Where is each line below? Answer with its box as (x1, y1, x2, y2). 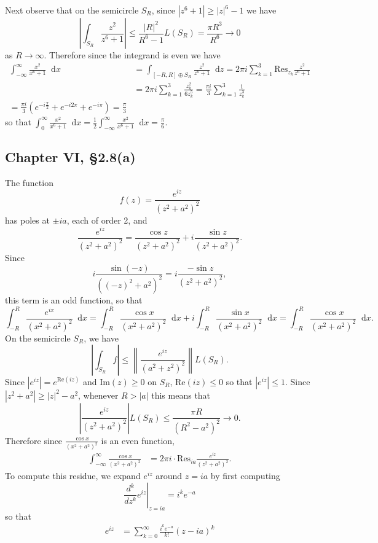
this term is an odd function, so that (5, 293, 143, 306)
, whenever (78, 388, 119, 401)
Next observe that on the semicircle (5, 4, 139, 16)
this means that (151, 388, 211, 401)
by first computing (210, 469, 280, 482)
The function (5, 176, 53, 189)
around (156, 469, 183, 482)
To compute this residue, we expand (5, 469, 141, 482)
